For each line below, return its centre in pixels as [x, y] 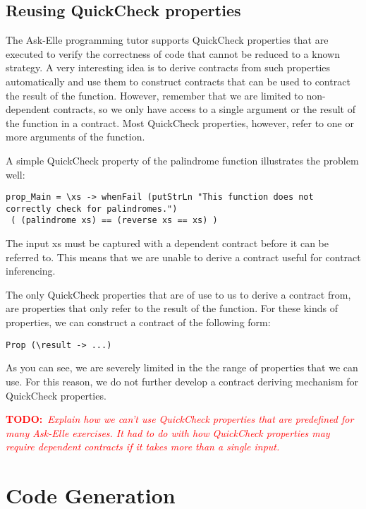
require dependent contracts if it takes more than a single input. [143, 447]
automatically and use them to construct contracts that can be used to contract [178, 81]
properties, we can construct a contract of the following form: [138, 322]
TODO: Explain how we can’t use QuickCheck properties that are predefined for [180, 419]
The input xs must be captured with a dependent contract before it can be [167, 243]
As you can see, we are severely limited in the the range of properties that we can [182, 367]
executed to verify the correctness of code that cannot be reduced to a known [173, 53]
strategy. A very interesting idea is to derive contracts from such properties [168, 67]
